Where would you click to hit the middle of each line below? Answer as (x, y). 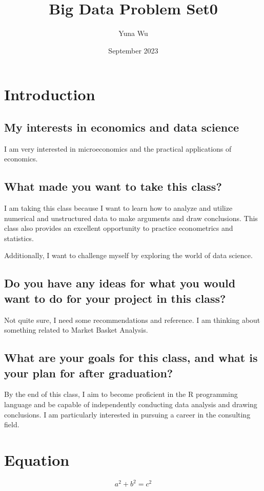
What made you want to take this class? (113, 186)
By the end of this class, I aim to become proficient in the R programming (121, 394)
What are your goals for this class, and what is (131, 358)
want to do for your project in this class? (115, 298)
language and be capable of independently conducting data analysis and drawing (131, 404)
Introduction (50, 94)
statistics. (19, 238)
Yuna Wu (133, 33)
